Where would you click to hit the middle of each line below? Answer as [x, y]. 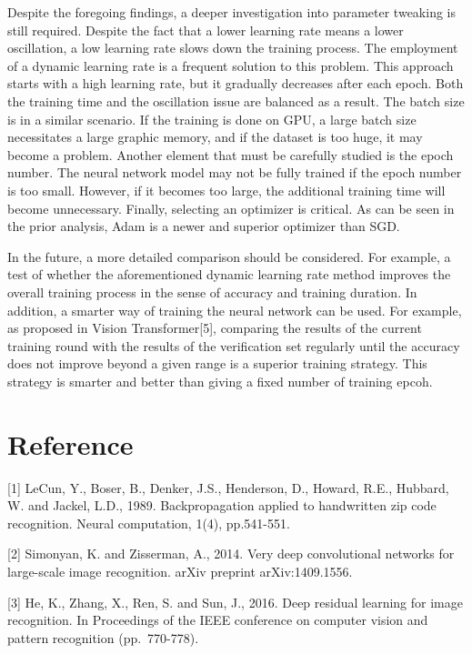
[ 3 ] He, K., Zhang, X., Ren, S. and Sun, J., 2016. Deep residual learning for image [235, 602]
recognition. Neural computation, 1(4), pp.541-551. [149, 523]
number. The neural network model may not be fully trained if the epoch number [235, 172]
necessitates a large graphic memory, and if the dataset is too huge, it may [215, 137]
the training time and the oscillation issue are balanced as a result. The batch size [236, 101]
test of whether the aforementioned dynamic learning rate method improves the [229, 274]
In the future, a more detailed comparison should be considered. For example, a [229, 256]
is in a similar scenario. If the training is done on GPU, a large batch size [212, 119]
